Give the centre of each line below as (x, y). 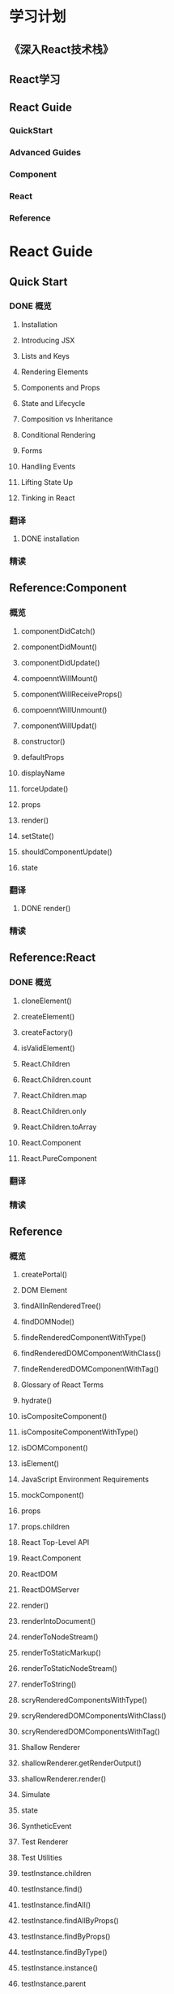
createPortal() (44, 1275)
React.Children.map (54, 1095)
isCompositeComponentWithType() (79, 1432)
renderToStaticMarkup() (61, 1653)
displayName (43, 773)
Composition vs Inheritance (67, 419)
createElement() (48, 1016)
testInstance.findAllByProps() (70, 1921)
